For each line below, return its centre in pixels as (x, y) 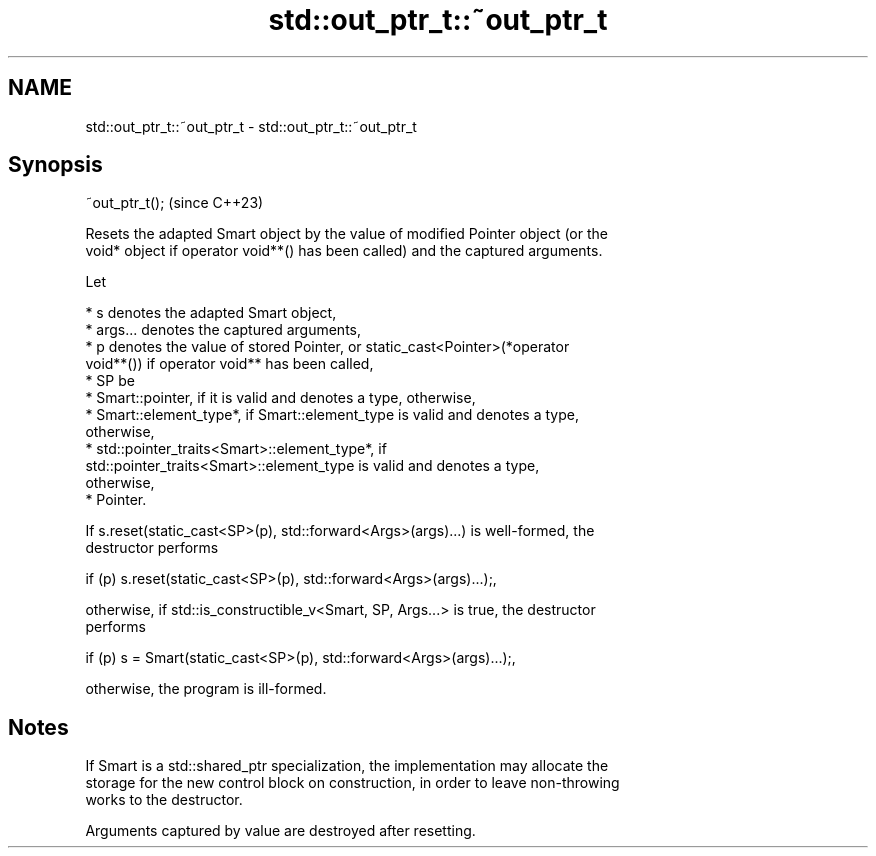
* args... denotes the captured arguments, (223, 330)
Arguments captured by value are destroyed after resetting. (280, 831)
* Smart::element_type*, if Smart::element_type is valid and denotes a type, (332, 415)
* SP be (110, 381)
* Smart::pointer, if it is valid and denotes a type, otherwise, (280, 398)
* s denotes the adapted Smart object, (211, 313)
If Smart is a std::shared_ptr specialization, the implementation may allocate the (347, 766)
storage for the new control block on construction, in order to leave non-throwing (352, 783)
